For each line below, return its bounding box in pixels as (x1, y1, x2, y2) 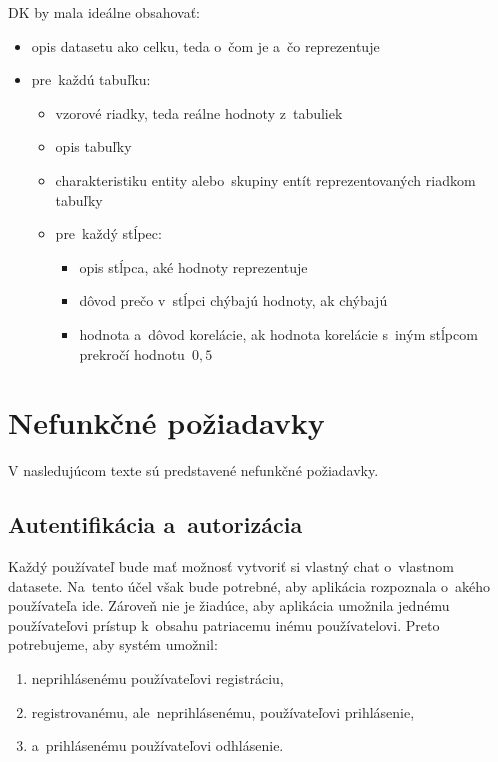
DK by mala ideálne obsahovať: (8, 2, 200, 22)
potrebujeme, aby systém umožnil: (8, 634, 218, 655)
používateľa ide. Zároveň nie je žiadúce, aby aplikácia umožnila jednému (8, 595, 450, 616)
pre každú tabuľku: (31, 69, 151, 90)
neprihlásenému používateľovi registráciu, (31, 668, 284, 689)
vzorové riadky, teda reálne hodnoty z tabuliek (55, 102, 343, 123)
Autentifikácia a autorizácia (8, 509, 303, 540)
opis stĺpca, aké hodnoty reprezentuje (79, 256, 308, 277)
